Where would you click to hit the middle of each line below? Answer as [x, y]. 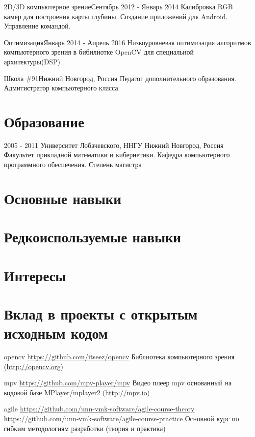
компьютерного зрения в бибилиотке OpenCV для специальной [99, 52]
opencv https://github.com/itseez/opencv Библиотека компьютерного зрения [119, 357]
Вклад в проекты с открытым [101, 313]
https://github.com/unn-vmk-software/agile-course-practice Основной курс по [122, 419]
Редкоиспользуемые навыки [93, 237]
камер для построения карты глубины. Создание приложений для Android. [116, 16]
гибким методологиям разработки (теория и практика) [85, 428]
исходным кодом [56, 333]
